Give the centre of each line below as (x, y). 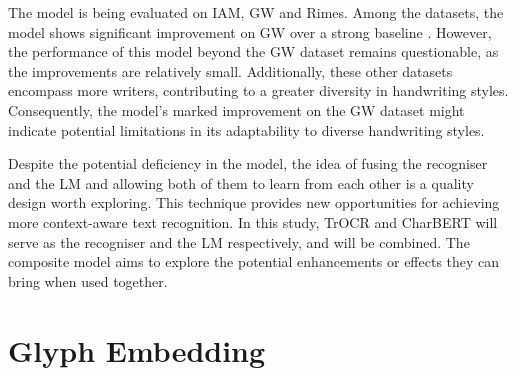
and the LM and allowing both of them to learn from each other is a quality (241, 182)
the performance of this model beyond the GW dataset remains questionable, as (253, 51)
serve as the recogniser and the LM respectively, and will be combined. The (239, 241)
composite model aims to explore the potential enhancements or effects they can (254, 261)
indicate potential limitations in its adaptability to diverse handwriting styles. (246, 129)
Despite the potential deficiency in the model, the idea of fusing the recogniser (248, 163)
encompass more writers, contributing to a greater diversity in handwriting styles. (258, 90)
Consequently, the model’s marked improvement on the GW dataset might (236, 109)
